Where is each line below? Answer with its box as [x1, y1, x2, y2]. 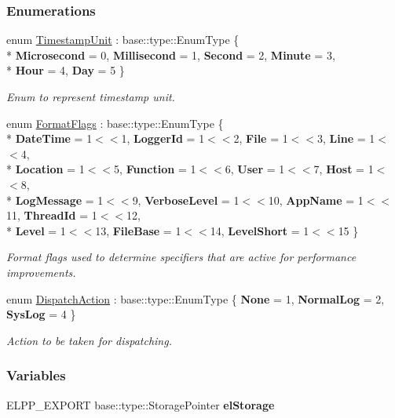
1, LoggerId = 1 [121, 130, 205, 147]
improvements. [6, 264, 76, 280]
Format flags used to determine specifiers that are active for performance [6, 249, 357, 265]
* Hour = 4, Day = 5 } [6, 62, 125, 78]
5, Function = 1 [114, 161, 196, 177]
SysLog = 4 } [6, 306, 76, 322]
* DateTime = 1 [6, 130, 93, 147]
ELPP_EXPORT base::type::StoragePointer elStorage [6, 396, 275, 413]
